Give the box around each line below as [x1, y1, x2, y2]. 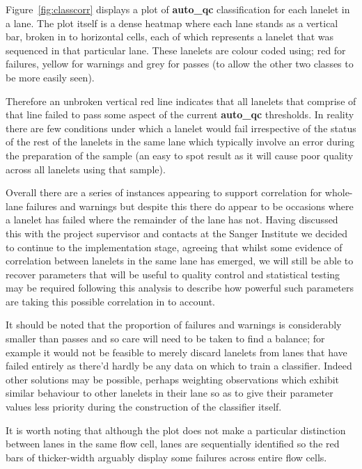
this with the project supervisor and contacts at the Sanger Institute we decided [6, 225, 347, 240]
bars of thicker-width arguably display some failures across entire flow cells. [6, 450, 327, 464]
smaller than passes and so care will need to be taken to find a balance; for [6, 331, 325, 346]
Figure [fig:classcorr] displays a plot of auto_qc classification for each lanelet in [6, 2, 350, 16]
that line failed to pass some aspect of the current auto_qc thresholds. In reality [6, 107, 354, 122]
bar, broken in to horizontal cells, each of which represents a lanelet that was [6, 29, 334, 44]
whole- [324, 185, 353, 200]
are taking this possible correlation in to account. [6, 294, 215, 308]
